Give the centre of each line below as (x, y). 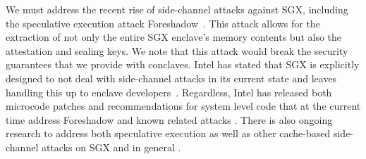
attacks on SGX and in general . (111, 147)
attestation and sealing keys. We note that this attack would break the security (177, 50)
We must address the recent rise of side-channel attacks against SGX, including (177, 9)
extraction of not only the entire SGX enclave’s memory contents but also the (174, 37)
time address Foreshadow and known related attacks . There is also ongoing (169, 119)
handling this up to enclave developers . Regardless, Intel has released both (169, 92)
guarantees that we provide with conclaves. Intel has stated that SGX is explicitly (183, 64)
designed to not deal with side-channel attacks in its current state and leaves (171, 78)
